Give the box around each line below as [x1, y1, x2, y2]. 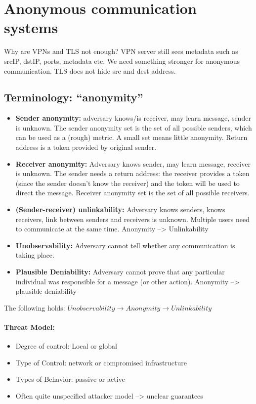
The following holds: [4, 302, 65, 313]
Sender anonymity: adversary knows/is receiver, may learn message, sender [15, 113, 251, 123]
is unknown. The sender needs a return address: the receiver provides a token [15, 168, 250, 179]
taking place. [15, 250, 54, 260]
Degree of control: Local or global [15, 341, 117, 351]
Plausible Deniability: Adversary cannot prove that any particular [15, 267, 225, 277]
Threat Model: [4, 321, 55, 332]
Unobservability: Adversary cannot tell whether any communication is [15, 240, 235, 250]
